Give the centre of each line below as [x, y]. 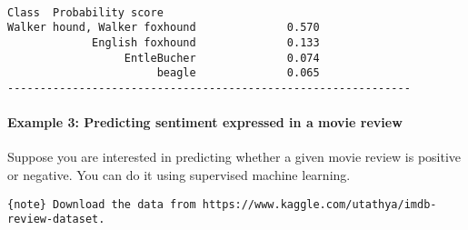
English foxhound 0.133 [206, 42]
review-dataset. [56, 220]
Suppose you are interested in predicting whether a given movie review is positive [234, 157]
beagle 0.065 [238, 73]
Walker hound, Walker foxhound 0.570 [164, 28]
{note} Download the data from [102, 204]
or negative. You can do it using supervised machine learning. [179, 174]
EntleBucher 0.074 [222, 58]
